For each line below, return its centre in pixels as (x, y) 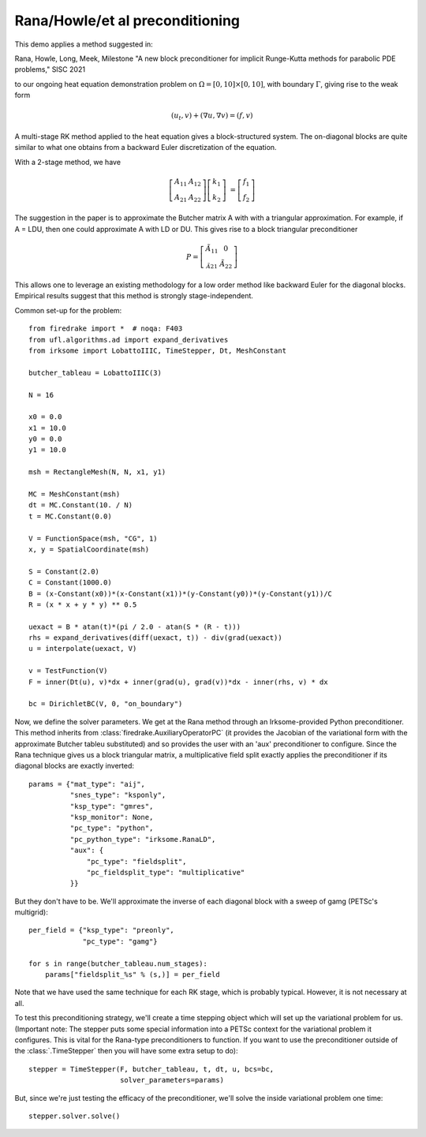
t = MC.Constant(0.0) (70, 516)
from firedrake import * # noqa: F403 (106, 329)
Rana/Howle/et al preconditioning (127, 21)
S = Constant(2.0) (64, 571)
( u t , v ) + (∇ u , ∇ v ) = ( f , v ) (212, 117)
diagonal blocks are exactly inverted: (74, 766)
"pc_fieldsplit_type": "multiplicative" (166, 872)
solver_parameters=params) (172, 1080)
